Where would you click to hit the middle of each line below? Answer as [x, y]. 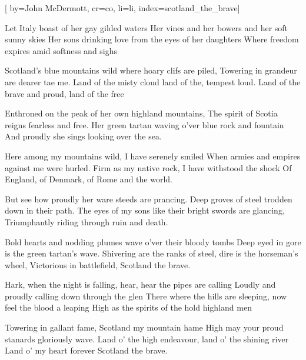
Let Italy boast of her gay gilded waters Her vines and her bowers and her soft [147, 27]
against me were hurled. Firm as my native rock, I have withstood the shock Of [148, 167]
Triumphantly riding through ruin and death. [87, 221]
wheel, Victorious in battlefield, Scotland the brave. [98, 264]
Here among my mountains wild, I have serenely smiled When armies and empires [153, 156]
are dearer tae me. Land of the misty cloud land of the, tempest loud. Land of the [153, 81]
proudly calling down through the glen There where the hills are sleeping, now [146, 296]
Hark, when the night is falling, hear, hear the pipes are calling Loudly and [140, 284]
